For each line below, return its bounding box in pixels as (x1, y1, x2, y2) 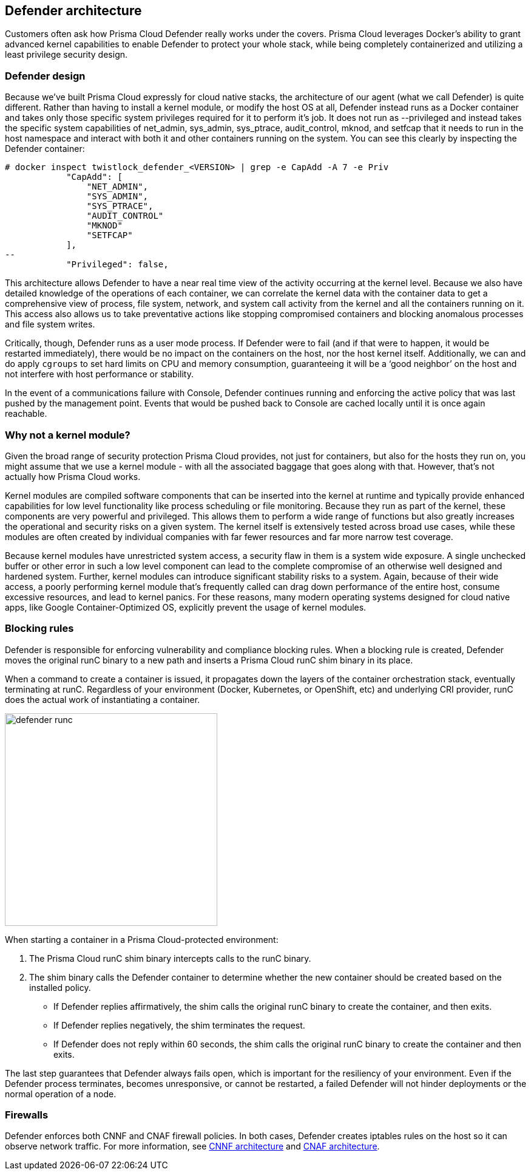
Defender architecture (5, 3, 142, 18)
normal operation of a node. (5, 1088, 117, 1099)
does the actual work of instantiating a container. (5, 694, 200, 705)
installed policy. (29, 982, 91, 993)
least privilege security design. (5, 49, 128, 60)
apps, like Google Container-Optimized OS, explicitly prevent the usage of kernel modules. (5, 601, 367, 612)
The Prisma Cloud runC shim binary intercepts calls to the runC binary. (29, 953, 311, 964)
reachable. (5, 408, 47, 419)
